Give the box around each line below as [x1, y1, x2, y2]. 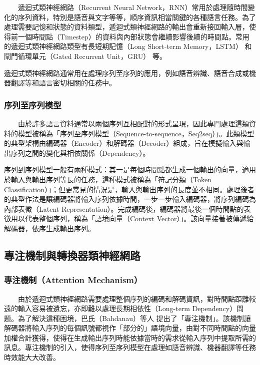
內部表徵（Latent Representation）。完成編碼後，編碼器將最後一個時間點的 [4, 203, 244, 214]
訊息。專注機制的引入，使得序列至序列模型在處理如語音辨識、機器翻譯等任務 [4, 342, 256, 353]
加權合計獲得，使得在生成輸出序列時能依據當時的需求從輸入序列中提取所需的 [4, 332, 256, 343]
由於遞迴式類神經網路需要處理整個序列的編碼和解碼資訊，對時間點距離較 [17, 293, 256, 304]
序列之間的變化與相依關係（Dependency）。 [10, 147, 150, 158]
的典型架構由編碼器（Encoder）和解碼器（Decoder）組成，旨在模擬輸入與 [4, 138, 243, 148]
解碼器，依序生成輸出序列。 [4, 223, 95, 233]
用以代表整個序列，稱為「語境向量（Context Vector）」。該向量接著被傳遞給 [10, 213, 254, 224]
